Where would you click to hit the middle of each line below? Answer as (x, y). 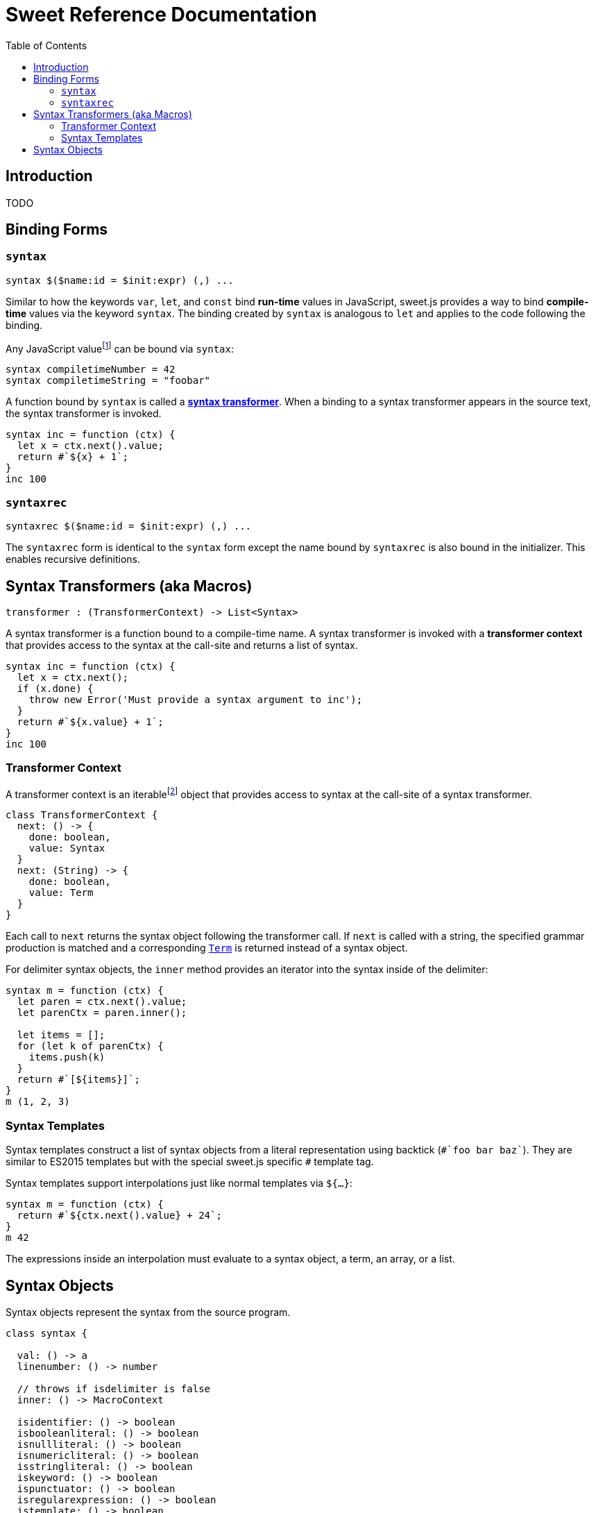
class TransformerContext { (82, 815)
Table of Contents (46, 45)
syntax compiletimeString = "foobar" (108, 381)
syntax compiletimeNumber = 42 (91, 370)
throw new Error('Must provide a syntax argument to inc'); (196, 700)
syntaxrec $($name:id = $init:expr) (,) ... (129, 526)
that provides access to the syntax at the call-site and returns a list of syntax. (182, 645)
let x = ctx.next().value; (90, 446)
